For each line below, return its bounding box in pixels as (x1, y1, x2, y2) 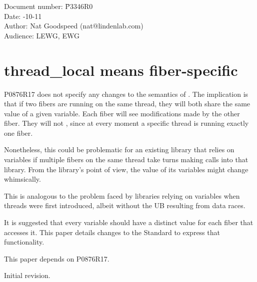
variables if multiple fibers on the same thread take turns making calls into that (4, 154, 248, 165)
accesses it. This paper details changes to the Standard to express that (4, 227, 220, 237)
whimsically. (4, 174, 41, 184)
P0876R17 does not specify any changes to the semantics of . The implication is (4, 88, 248, 99)
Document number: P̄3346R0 (4, 1, 93, 11)
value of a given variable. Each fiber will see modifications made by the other (4, 108, 240, 118)
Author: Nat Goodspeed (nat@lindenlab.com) (4, 20, 143, 31)
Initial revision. (4, 270, 50, 281)
